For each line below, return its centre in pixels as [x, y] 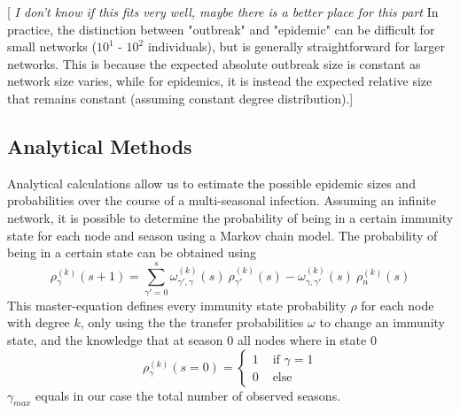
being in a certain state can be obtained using [132, 252]
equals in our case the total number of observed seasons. [188, 395]
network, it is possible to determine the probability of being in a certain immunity [230, 217]
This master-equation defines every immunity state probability [177, 305]
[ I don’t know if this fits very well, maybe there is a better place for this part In [223, 11]
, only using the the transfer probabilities [192, 322]
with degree [39, 322]
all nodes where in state [302, 340]
